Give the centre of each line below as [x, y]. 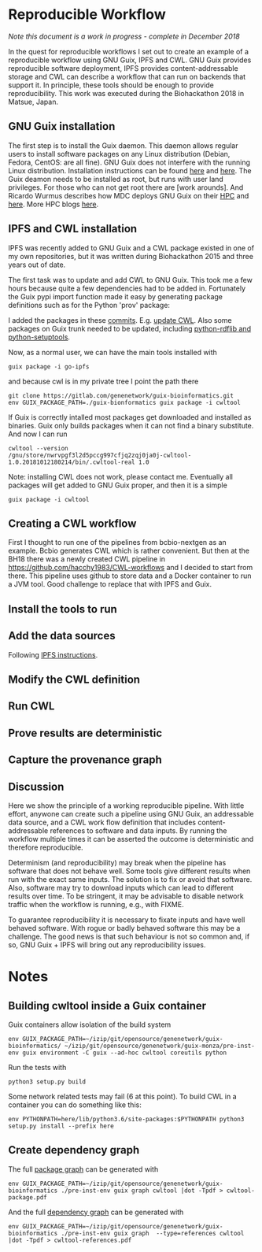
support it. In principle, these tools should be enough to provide [111, 85]
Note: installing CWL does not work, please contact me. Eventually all [121, 476]
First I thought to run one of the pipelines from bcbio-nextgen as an [117, 543]
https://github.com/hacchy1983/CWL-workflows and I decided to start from [131, 568]
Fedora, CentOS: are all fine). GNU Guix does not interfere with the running [129, 162]
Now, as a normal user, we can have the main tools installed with [113, 352]
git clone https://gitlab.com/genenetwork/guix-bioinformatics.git [121, 395]
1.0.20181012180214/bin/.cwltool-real [72, 462]
